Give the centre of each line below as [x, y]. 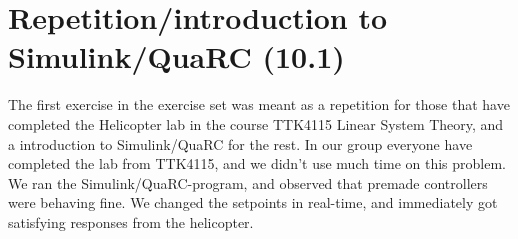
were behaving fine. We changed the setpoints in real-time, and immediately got [253, 202]
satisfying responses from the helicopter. [131, 221]
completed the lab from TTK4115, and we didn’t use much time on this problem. [257, 163]
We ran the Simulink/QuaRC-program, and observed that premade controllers [248, 182]
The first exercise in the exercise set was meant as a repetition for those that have [259, 104]
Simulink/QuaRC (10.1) [176, 56]
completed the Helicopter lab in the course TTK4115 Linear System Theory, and [256, 123]
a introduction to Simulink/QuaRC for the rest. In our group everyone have [240, 143]
